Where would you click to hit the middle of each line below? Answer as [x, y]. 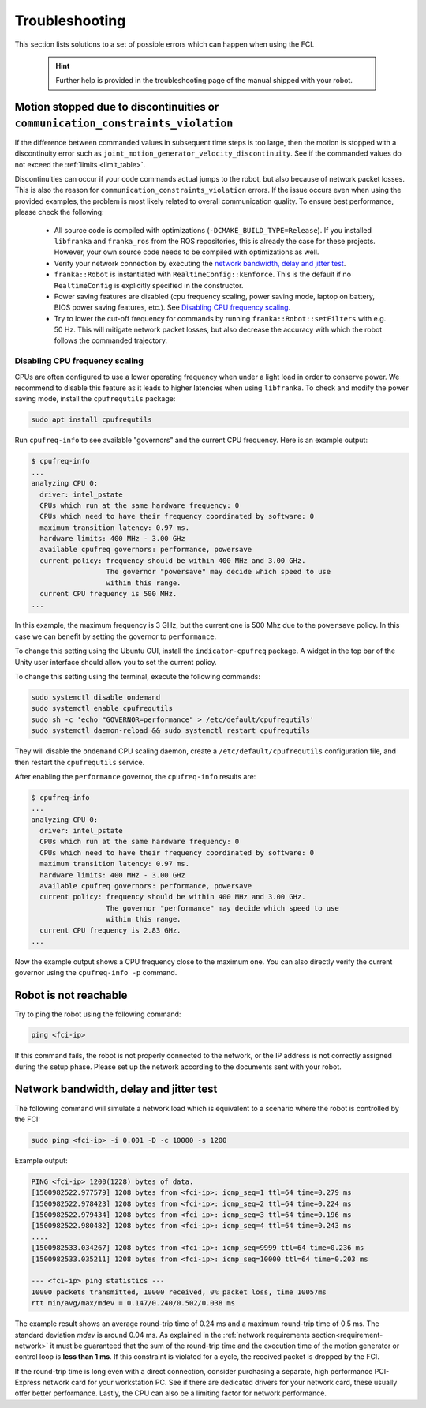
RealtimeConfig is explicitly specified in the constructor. [149, 285]
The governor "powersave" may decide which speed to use [219, 572]
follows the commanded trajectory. [111, 340]
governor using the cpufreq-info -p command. [96, 973]
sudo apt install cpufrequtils [92, 420]
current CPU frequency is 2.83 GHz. [110, 930]
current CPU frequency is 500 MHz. [108, 594]
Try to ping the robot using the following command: [98, 1014]
